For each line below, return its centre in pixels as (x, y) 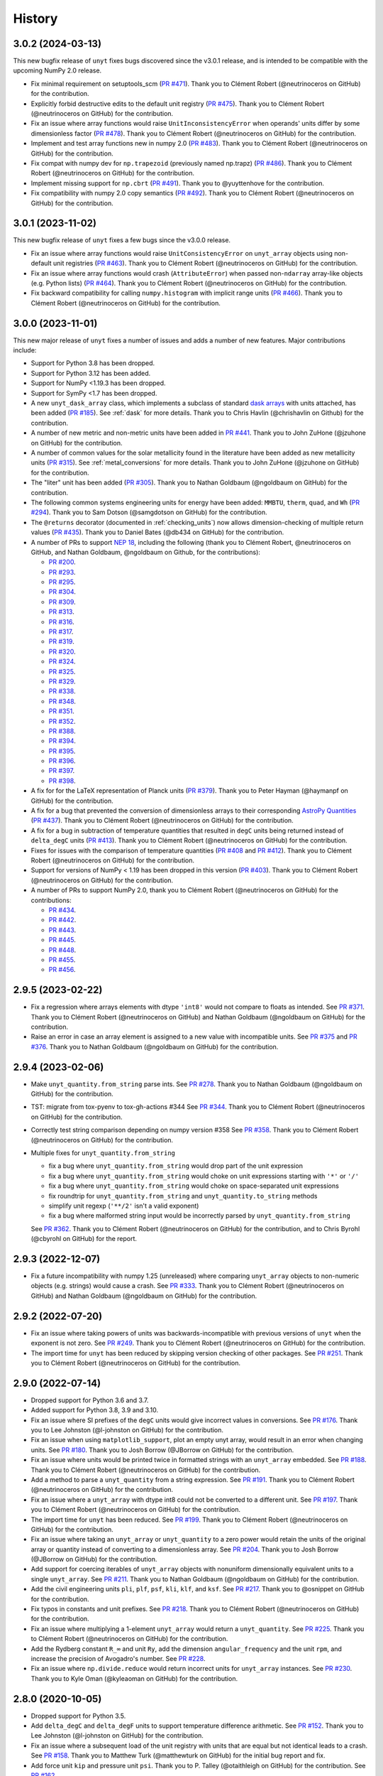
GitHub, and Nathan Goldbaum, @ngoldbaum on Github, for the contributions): (145, 552)
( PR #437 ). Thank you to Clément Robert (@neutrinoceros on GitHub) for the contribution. (162, 821)
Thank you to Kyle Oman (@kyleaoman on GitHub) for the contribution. (134, 1678)
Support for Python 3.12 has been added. (91, 373)
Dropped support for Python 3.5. (78, 1716)
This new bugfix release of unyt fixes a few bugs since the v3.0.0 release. (122, 240)
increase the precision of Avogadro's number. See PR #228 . (118, 1658)
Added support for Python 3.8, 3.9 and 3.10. (95, 1410)
